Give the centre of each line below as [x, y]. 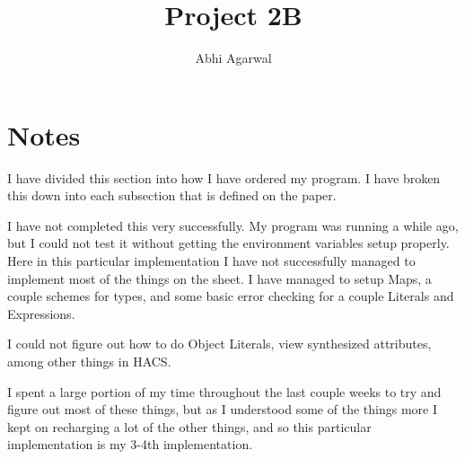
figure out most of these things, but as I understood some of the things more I [222, 409]
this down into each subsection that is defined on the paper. [172, 195]
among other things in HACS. [89, 361]
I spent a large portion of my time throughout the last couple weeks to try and [224, 391]
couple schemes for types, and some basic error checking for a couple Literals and [231, 296]
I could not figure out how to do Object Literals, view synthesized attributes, [219, 344]
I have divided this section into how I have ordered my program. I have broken [224, 177]
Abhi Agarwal [233, 58]
